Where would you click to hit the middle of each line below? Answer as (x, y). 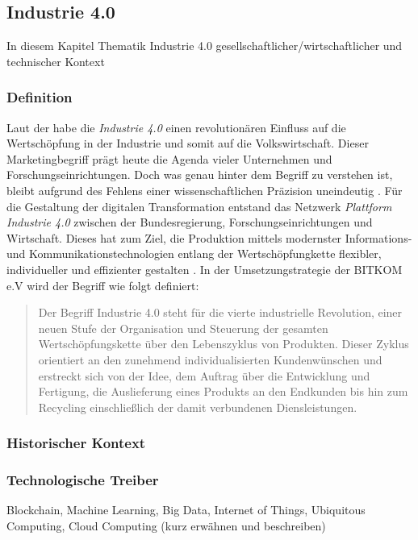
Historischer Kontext (76, 443)
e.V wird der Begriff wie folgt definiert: (103, 285)
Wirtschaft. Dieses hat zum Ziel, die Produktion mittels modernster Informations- (209, 237)
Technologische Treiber (83, 480)
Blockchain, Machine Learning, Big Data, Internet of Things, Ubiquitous (186, 510)
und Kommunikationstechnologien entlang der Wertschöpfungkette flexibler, (194, 253)
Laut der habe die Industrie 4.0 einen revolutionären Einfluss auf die (176, 127)
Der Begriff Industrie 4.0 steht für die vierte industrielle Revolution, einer (220, 312)
